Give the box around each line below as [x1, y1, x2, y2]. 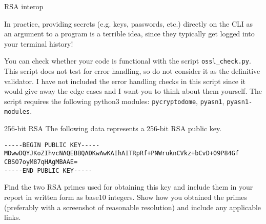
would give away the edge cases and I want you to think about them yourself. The [4, 86, 262, 96]
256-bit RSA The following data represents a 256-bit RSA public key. [4, 123, 222, 134]
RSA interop [4, 1, 44, 11]
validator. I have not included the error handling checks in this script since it [4, 75, 246, 86]
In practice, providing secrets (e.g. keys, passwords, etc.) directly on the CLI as [4, 18, 253, 29]
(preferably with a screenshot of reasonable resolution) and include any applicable [4, 201, 261, 212]
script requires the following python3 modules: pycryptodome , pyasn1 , [4, 95, 224, 106]
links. [4, 212, 21, 222]
